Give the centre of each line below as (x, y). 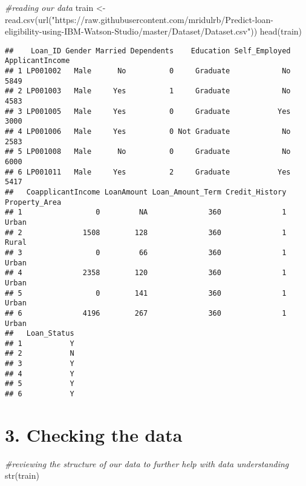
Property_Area (33, 202)
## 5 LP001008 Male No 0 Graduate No (148, 152)
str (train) (22, 475)
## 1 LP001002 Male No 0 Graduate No (148, 71)
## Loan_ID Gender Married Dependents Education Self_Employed (148, 51)
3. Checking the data (94, 434)
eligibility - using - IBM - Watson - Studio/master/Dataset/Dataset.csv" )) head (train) (154, 31)
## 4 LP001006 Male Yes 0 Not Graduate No (148, 132)
